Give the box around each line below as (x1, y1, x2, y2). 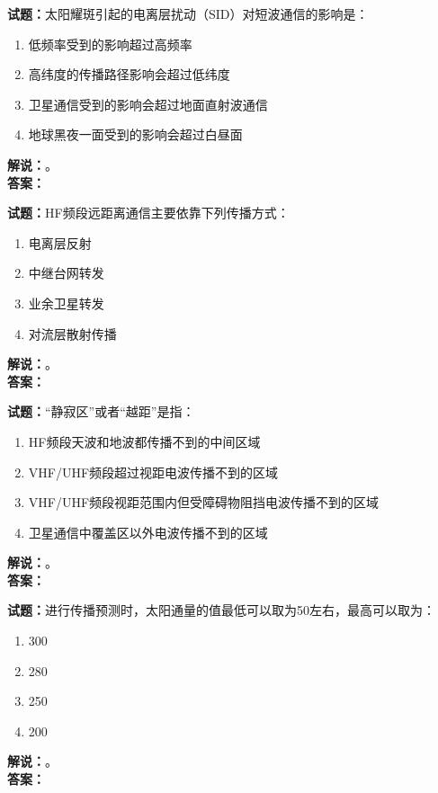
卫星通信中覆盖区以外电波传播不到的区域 (28, 522, 268, 541)
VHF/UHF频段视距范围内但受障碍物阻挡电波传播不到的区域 (28, 493, 380, 512)
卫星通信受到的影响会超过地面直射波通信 (28, 94, 268, 113)
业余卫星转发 (28, 293, 104, 312)
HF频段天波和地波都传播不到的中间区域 (28, 432, 261, 450)
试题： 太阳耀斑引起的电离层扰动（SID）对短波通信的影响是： (7, 4, 369, 22)
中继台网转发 (28, 263, 104, 282)
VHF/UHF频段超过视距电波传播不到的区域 (28, 462, 279, 481)
